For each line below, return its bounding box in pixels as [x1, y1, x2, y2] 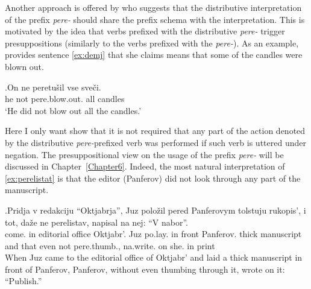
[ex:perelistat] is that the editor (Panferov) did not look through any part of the [5, 171, 301, 184]
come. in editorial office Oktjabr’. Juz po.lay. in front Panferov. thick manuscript [5, 227, 302, 240]
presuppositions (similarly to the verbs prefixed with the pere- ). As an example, [5, 36, 299, 49]
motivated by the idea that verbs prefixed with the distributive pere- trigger [5, 25, 285, 37]
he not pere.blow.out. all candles [5, 92, 125, 105]
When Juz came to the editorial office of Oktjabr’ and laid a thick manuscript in [5, 251, 303, 264]
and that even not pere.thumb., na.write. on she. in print [5, 239, 215, 252]
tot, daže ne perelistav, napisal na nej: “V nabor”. [5, 215, 188, 228]
